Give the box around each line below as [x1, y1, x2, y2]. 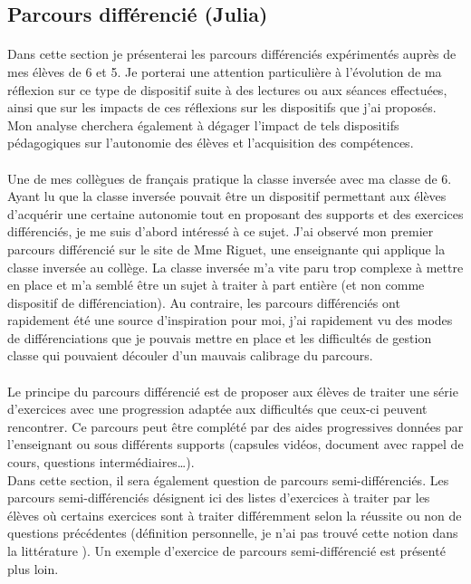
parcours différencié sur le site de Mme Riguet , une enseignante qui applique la [7, 239, 446, 258]
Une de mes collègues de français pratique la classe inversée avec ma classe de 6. [7, 168, 452, 187]
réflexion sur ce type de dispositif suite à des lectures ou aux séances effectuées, [7, 80, 447, 99]
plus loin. [7, 559, 59, 578]
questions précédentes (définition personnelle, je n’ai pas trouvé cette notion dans [7, 523, 458, 542]
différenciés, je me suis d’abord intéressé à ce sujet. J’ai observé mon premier [7, 222, 434, 241]
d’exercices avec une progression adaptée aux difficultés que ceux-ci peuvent [7, 399, 428, 418]
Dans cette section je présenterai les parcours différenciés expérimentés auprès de [7, 44, 457, 63]
